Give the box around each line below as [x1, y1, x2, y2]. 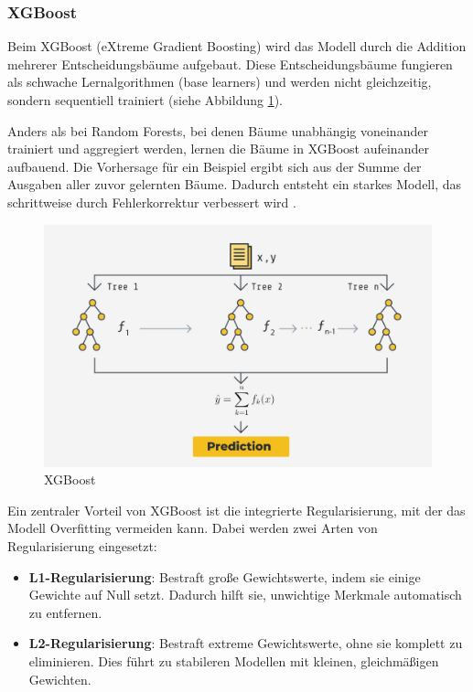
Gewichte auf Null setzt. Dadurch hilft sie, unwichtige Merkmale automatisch [28, 585, 462, 604]
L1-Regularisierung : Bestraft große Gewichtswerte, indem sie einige [28, 567, 421, 586]
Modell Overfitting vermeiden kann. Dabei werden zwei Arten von [7, 518, 378, 538]
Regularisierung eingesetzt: [7, 536, 157, 555]
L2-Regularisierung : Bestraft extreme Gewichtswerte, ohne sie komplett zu [28, 633, 463, 653]
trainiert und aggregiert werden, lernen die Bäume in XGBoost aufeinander [7, 139, 429, 158]
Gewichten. [28, 669, 91, 688]
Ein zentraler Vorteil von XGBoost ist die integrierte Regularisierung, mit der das [7, 500, 466, 519]
